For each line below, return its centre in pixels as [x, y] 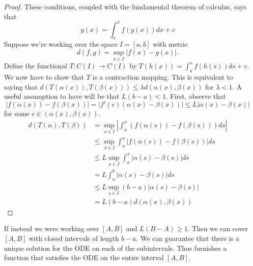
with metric [170, 44]
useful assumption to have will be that [62, 96]
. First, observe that [196, 96]
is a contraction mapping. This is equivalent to [163, 77]
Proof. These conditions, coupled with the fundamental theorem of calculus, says [125, 6]
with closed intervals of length [74, 238]
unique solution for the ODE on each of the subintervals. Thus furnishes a [115, 248]
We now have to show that [44, 77]
